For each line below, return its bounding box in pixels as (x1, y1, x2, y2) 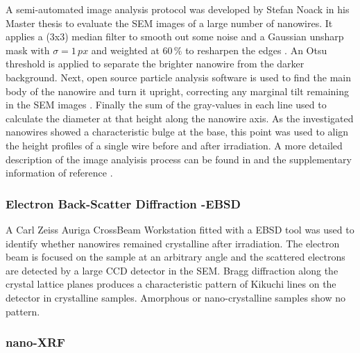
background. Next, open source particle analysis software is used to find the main (6, 69, 352, 84)
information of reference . (6, 165, 113, 180)
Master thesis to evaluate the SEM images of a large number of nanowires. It (6, 15, 333, 30)
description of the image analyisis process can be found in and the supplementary (6, 151, 352, 166)
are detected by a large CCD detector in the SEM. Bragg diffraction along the (6, 263, 338, 277)
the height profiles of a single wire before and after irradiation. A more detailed (6, 138, 343, 152)
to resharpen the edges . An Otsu (185, 42, 327, 57)
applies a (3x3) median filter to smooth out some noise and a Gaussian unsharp (6, 29, 344, 44)
